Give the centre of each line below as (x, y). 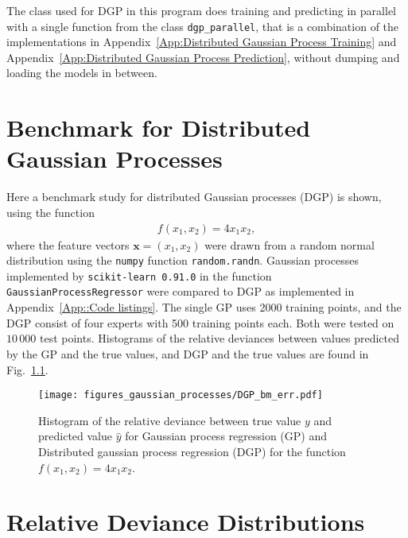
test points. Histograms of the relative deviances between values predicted (220, 338)
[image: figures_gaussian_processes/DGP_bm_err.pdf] (181, 395)
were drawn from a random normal (289, 244)
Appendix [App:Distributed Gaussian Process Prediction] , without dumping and (203, 57)
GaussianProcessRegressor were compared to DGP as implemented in (181, 291)
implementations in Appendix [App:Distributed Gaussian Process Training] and (202, 42)
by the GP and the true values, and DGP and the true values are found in (188, 353)
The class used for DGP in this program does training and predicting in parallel (201, 10)
